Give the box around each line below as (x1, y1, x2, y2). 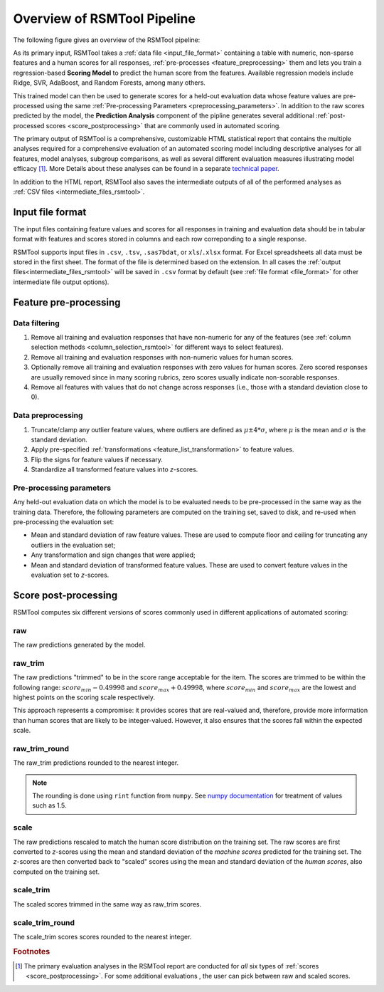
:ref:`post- (315, 111, 346, 120)
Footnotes (13, 946, 50, 956)
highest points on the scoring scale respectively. (13, 693, 156, 701)
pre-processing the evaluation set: (13, 518, 114, 526)
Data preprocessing (13, 410, 83, 420)
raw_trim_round (13, 743, 70, 753)
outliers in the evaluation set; (31, 541, 116, 549)
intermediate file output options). (13, 278, 110, 286)
